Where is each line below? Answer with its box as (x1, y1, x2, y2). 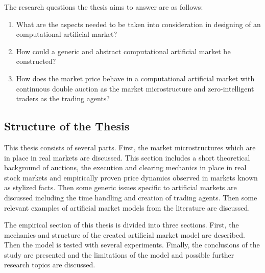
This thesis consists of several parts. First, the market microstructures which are (4, 142, 256, 152)
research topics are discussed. (4, 259, 95, 270)
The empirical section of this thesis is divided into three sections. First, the (4, 219, 239, 230)
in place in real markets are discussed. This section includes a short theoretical (4, 152, 250, 163)
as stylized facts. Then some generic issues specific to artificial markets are (4, 182, 237, 193)
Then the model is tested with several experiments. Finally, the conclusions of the (4, 239, 260, 250)
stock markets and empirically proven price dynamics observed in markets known (4, 172, 258, 183)
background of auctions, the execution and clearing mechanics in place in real (4, 162, 247, 173)
